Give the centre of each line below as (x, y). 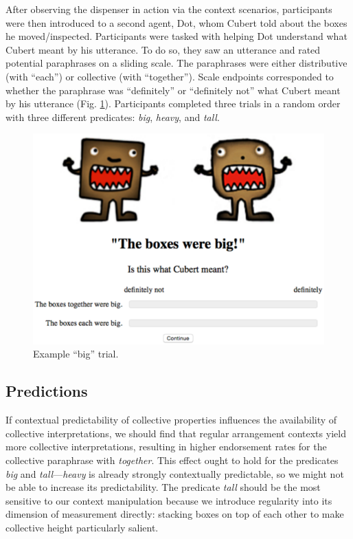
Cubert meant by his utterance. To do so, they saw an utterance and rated (163, 49)
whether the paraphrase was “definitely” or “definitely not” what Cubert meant (173, 90)
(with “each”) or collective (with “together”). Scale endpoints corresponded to (170, 76)
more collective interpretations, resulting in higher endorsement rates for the (166, 447)
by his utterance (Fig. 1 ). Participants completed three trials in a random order (173, 103)
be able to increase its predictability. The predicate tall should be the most (163, 487)
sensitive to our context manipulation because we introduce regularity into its (169, 500)
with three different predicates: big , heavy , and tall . (113, 117)
